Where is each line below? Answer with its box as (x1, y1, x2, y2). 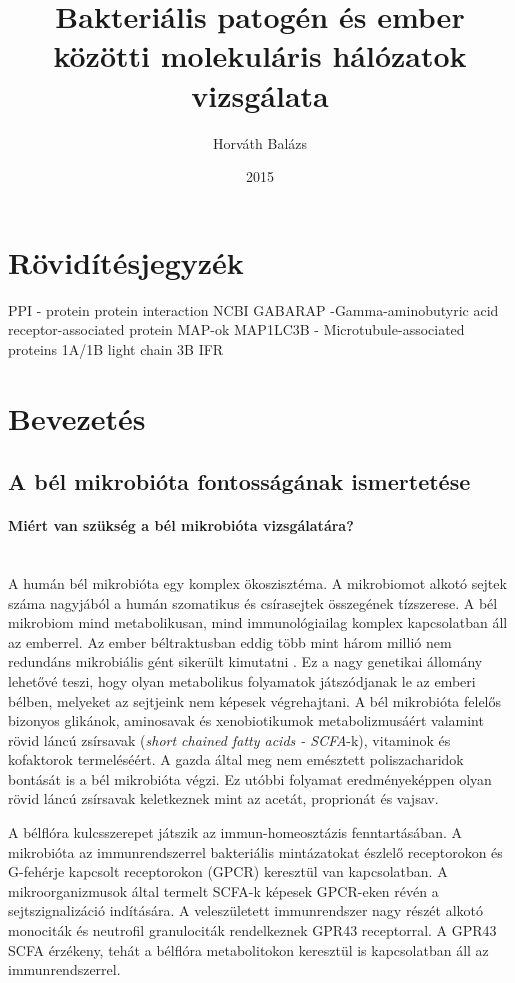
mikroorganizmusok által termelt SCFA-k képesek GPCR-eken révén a (8, 880, 439, 901)
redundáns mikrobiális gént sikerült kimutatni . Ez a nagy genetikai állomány (8, 651, 483, 672)
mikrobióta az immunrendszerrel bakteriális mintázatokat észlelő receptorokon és (8, 841, 503, 862)
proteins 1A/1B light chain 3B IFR (8, 338, 224, 359)
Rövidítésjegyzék (8, 241, 244, 282)
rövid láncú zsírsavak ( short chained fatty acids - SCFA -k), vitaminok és (8, 729, 451, 750)
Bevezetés (8, 397, 146, 438)
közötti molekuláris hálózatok (53, 35, 467, 76)
